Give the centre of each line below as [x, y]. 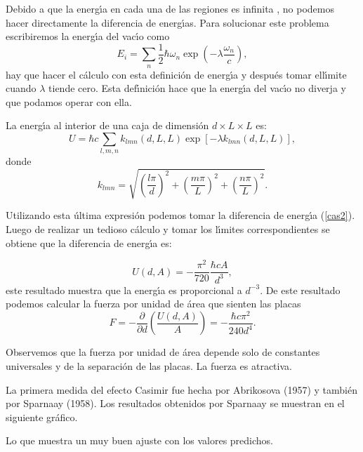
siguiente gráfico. [42, 417]
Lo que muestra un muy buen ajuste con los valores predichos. [140, 440]
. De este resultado [300, 290]
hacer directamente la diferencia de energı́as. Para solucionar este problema [167, 22]
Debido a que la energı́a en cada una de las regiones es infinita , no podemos [170, 8]
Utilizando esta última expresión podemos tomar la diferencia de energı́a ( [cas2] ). [180, 215]
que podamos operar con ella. [69, 101]
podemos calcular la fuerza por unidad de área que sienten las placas [153, 304]
